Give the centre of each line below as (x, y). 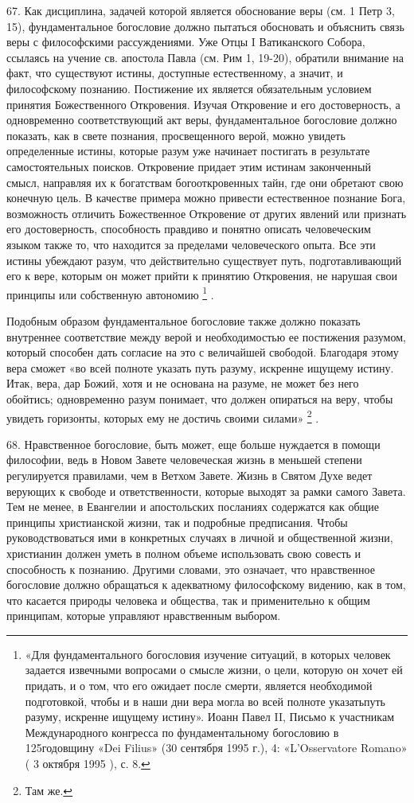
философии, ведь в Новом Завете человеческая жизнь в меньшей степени (184, 460)
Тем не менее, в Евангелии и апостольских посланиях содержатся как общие (193, 507)
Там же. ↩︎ (49, 790)
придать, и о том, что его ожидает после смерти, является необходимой (199, 686)
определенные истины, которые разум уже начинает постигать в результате (188, 151)
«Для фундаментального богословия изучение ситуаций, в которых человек (208, 654)
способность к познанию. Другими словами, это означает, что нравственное (191, 569)
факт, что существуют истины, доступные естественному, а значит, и (175, 73)
